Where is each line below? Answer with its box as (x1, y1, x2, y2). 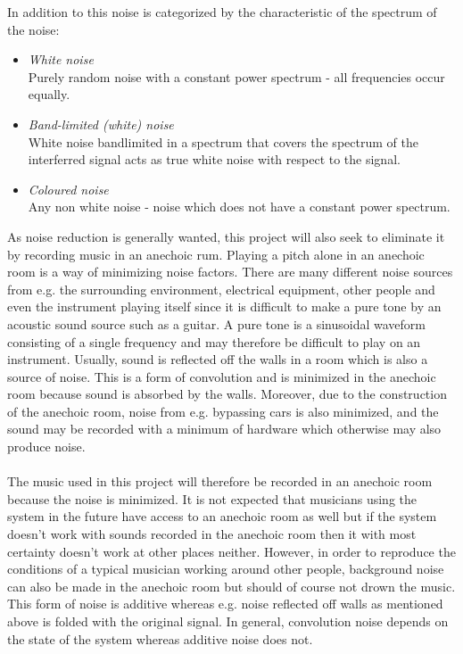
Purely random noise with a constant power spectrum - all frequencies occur (28, 67, 445, 86)
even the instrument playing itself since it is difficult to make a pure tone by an (7, 297, 442, 316)
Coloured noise (28, 179, 109, 198)
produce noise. (7, 437, 86, 456)
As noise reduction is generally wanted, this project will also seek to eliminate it (7, 227, 445, 245)
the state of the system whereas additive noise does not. (7, 629, 313, 648)
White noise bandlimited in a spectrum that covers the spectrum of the (28, 132, 418, 151)
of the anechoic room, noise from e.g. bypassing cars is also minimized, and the (7, 402, 439, 420)
